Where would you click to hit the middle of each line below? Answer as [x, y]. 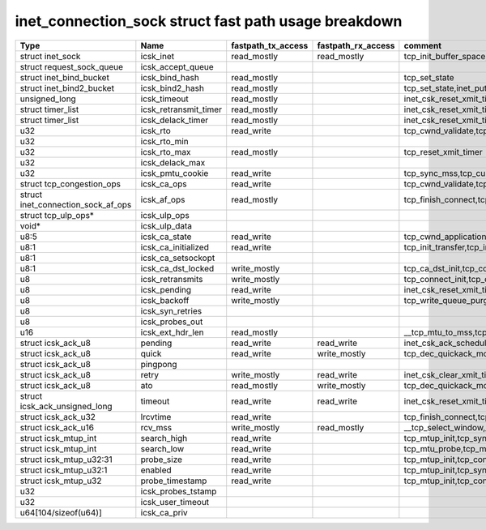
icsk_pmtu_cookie [175, 173]
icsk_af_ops [163, 199]
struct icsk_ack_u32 [58, 417]
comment [422, 45]
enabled [156, 470]
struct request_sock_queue [72, 66]
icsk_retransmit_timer [181, 109]
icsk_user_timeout [175, 502]
